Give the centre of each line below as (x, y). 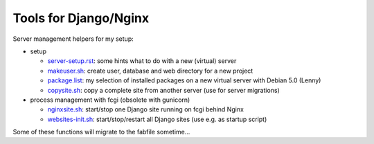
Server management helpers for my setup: (73, 39)
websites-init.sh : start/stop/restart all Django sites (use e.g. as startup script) (157, 119)
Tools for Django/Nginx (81, 18)
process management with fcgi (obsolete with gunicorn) (110, 100)
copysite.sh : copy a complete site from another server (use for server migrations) (163, 90)
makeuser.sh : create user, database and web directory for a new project (150, 71)
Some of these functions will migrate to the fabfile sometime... (101, 132)
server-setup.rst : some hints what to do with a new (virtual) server (142, 61)
